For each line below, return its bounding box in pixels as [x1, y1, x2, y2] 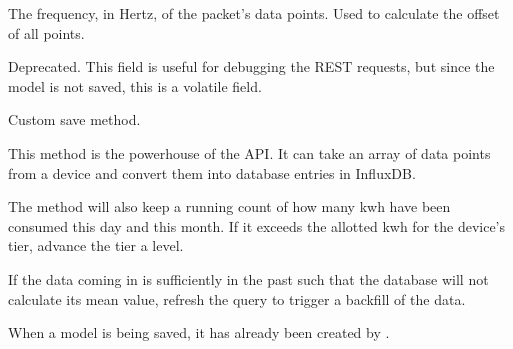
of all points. [8, 22, 85, 43]
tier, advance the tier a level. [8, 235, 184, 256]
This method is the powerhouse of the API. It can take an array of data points [8, 142, 491, 163]
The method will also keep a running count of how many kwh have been [8, 196, 451, 217]
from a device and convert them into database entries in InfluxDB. [8, 162, 416, 183]
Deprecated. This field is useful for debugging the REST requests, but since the [8, 56, 495, 77]
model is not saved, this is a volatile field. [8, 75, 262, 96]
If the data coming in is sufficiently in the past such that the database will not [8, 268, 489, 289]
